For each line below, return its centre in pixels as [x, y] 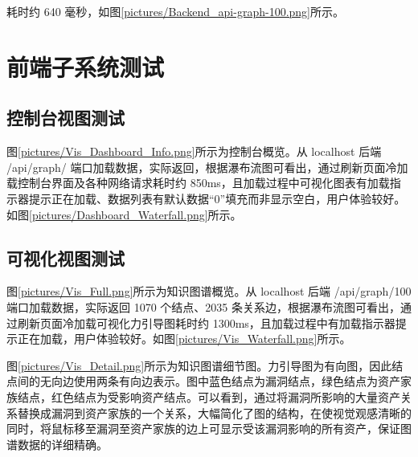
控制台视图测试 [66, 118]
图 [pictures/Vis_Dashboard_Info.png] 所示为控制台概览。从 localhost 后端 [194, 151]
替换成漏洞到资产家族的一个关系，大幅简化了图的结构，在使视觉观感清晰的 [214, 412]
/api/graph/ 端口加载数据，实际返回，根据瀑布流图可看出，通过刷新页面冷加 [207, 167]
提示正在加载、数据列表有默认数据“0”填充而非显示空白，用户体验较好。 [217, 198]
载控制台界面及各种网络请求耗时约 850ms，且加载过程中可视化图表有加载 [198, 183]
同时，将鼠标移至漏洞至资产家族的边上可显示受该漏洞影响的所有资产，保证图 [209, 428]
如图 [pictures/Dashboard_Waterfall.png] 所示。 [124, 214]
